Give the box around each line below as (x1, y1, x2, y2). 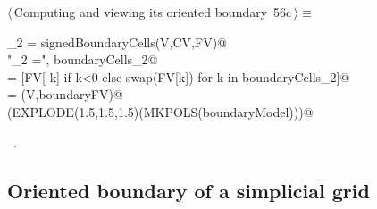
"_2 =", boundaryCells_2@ (7, 50, 158, 69)
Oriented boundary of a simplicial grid (7, 176, 370, 204)
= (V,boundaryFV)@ (7, 85, 123, 104)
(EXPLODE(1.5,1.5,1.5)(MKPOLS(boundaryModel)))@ (7, 102, 314, 121)
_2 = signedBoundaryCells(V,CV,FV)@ (7, 32, 227, 51)
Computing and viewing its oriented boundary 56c (13, 3, 292, 21)
